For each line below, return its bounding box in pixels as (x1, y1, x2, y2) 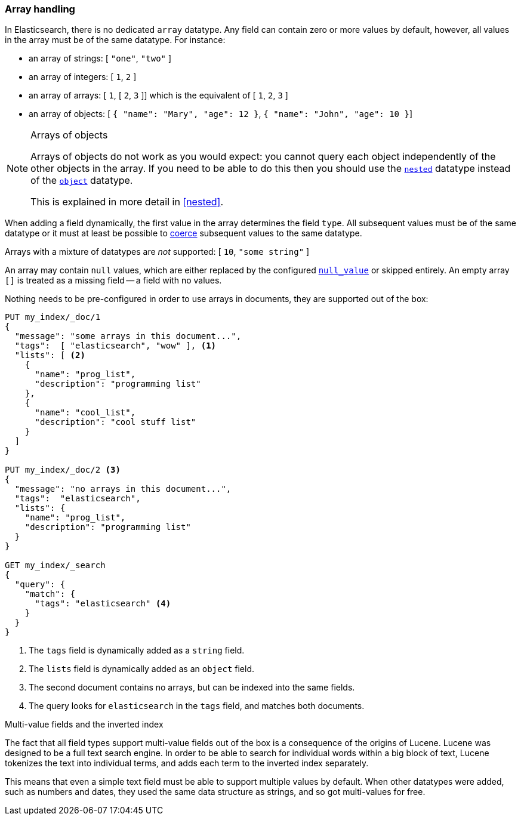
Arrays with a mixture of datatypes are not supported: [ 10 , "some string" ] (5, 246, 310, 257)
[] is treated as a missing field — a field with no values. (5, 275, 222, 286)
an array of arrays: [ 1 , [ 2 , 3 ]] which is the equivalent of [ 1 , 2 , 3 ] (29, 90, 288, 101)
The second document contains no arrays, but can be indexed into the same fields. (29, 682, 355, 693)
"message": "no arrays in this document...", (14, 484, 232, 494)
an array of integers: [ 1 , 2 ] (29, 72, 137, 82)
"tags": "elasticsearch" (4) (35, 599, 171, 609)
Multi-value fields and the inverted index (5, 719, 164, 730)
